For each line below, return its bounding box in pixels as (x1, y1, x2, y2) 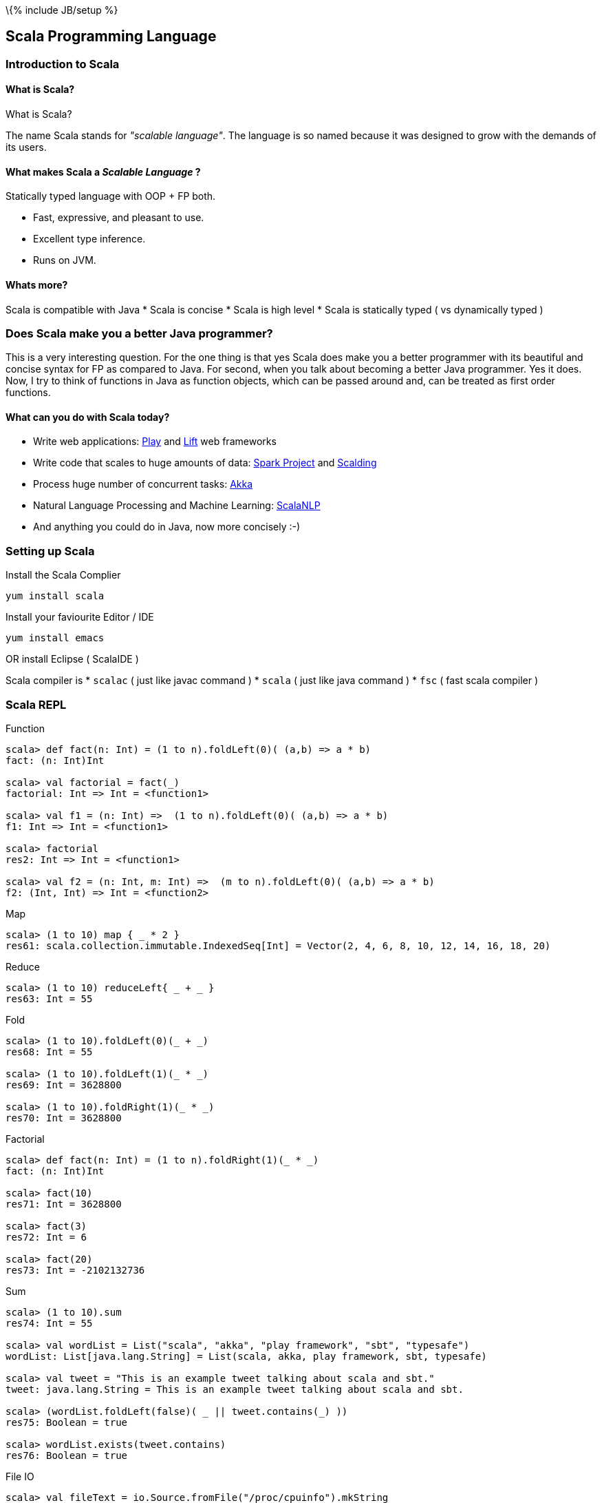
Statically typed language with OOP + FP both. (6, 190, 216, 203)
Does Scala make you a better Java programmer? (6, 326, 273, 340)
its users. (6, 141, 47, 154)
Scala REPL (6, 697, 67, 712)
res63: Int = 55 (6, 993, 93, 1004)
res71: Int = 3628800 (6, 1198, 122, 1210)
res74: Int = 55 (6, 1317, 93, 1329)
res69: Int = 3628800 (6, 1079, 122, 1090)
